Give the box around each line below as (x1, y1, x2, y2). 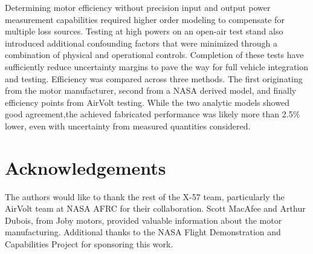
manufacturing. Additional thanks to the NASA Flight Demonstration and (5, 226, 281, 238)
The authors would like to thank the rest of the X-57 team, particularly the (5, 190, 285, 203)
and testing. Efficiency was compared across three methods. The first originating (5, 72, 303, 85)
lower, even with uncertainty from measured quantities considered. (5, 119, 251, 132)
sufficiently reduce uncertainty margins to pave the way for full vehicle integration (5, 60, 309, 73)
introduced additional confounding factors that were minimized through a (5, 36, 278, 49)
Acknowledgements (5, 155, 166, 180)
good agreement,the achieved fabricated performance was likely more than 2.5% (5, 108, 300, 120)
